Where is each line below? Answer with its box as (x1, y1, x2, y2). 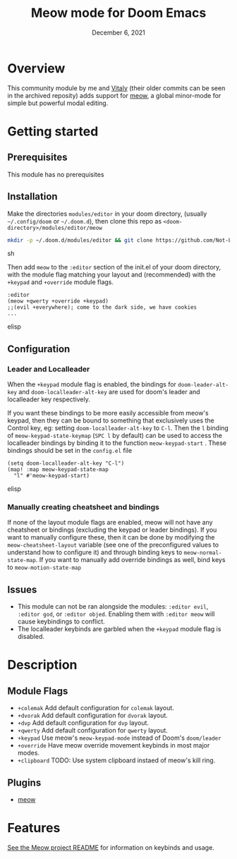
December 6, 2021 (91, 28, 146, 37)
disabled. (17, 633, 44, 641)
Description (7, 657, 78, 673)
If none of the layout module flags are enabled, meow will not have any (7, 518, 213, 527)
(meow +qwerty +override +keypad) (7, 298, 109, 305)
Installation (7, 190, 58, 202)
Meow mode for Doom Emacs (30, 5, 207, 21)
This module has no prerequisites (7, 170, 104, 178)
